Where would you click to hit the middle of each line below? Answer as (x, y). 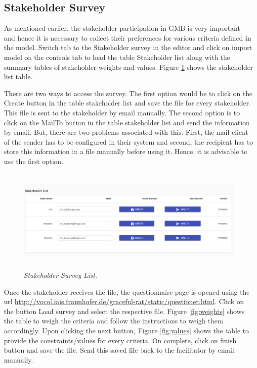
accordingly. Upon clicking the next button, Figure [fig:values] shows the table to (127, 331)
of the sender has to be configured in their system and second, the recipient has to (128, 141)
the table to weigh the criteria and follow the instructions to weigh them (114, 321)
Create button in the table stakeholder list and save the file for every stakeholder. (128, 103)
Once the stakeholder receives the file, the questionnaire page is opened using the (127, 291)
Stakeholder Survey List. (61, 275)
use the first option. (34, 161)
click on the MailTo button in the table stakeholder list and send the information (127, 122)
